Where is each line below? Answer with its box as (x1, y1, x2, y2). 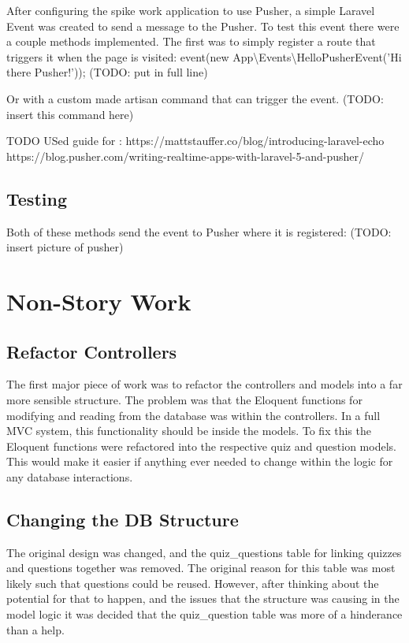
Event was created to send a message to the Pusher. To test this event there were (6, 17, 400, 34)
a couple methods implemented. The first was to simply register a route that (6, 33, 376, 50)
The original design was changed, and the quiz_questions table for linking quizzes (6, 544, 402, 560)
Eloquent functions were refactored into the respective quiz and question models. (6, 437, 396, 454)
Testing (6, 186, 67, 210)
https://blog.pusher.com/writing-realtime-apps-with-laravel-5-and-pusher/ (6, 147, 364, 164)
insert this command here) (6, 106, 134, 122)
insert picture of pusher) (6, 239, 124, 255)
